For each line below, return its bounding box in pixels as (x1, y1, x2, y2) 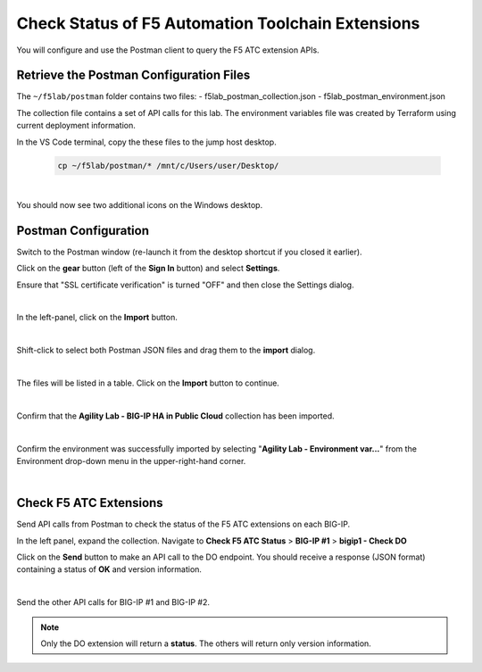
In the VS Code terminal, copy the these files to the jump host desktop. (16, 137, 277, 147)
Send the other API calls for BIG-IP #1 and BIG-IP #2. (16, 597, 210, 608)
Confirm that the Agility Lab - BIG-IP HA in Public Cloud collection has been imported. (16, 411, 335, 421)
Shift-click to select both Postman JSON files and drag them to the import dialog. (16, 344, 316, 356)
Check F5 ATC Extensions (16, 495, 164, 510)
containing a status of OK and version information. (16, 564, 203, 575)
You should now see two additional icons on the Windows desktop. (16, 199, 263, 210)
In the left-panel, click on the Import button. (16, 312, 179, 323)
